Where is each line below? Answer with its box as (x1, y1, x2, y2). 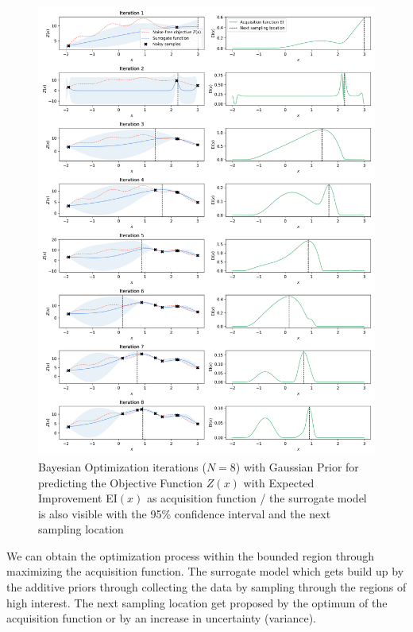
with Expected (243, 474, 315, 490)
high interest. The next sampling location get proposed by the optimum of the (6, 594, 388, 611)
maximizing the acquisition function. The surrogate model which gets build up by (6, 563, 404, 580)
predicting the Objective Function (38, 474, 203, 490)
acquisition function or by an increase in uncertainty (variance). (6, 610, 317, 626)
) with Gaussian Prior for (235, 458, 359, 475)
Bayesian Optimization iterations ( (38, 458, 206, 475)
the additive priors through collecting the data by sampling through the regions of (6, 579, 407, 595)
